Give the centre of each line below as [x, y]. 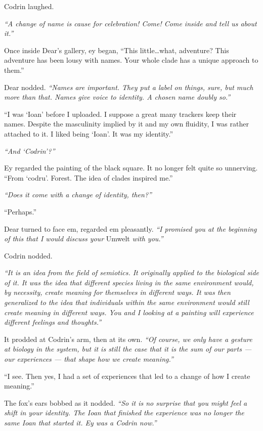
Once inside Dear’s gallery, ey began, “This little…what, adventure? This [117, 50]
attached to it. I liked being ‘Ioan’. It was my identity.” [89, 133]
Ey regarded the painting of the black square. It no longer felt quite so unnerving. [131, 168]
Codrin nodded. [28, 255]
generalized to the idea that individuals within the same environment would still [127, 302]
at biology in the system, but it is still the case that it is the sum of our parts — [128, 349]
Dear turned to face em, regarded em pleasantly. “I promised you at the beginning [130, 228]
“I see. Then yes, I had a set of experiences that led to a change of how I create [127, 376]
